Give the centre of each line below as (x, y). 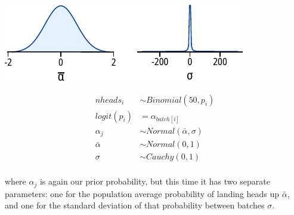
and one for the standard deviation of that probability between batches (135, 205)
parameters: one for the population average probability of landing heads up (142, 193)
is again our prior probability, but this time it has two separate (155, 181)
